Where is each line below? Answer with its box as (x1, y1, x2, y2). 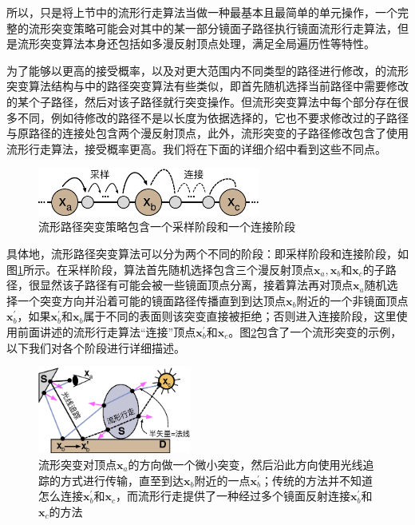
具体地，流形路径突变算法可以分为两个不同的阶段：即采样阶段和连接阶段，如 (6, 245, 409, 261)
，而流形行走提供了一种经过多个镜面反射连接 (116, 487, 351, 504)
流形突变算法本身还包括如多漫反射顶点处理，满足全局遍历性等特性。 (17, 35, 375, 52)
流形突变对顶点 (38, 455, 117, 472)
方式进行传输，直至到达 (60, 471, 184, 488)
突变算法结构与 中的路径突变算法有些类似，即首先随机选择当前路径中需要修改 (6, 78, 409, 94)
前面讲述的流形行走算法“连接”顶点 (17, 323, 196, 340)
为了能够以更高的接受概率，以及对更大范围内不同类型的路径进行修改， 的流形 (6, 62, 409, 78)
